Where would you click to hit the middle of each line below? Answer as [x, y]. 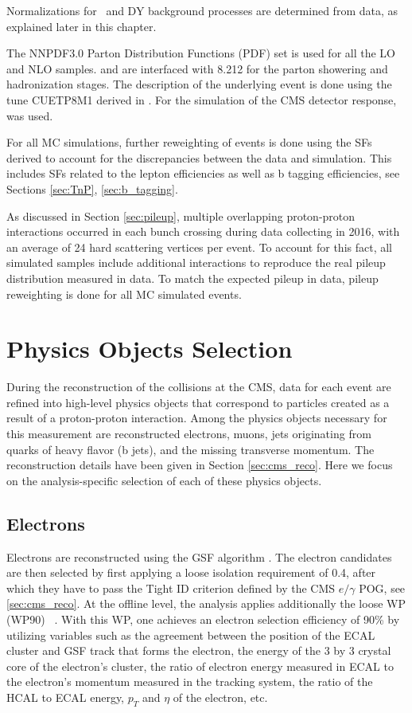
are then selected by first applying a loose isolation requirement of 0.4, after [191, 572]
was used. [30, 115]
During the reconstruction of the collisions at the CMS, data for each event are [199, 387]
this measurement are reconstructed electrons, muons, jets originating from [189, 433]
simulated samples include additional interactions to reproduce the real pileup [196, 262]
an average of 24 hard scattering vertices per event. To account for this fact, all [199, 247]
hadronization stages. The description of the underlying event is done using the [199, 84]
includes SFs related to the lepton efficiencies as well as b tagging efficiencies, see [203, 173]
